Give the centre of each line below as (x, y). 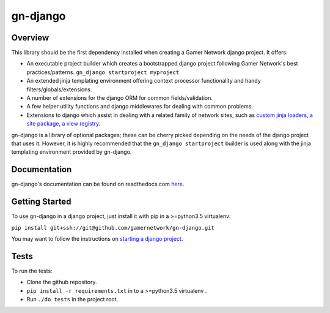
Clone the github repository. (62, 282)
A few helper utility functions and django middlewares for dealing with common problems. (140, 107)
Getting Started (41, 202)
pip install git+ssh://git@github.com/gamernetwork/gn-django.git (113, 228)
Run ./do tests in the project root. (72, 300)
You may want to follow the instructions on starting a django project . (97, 238)
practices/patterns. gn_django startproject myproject (103, 72)
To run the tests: (32, 271)
